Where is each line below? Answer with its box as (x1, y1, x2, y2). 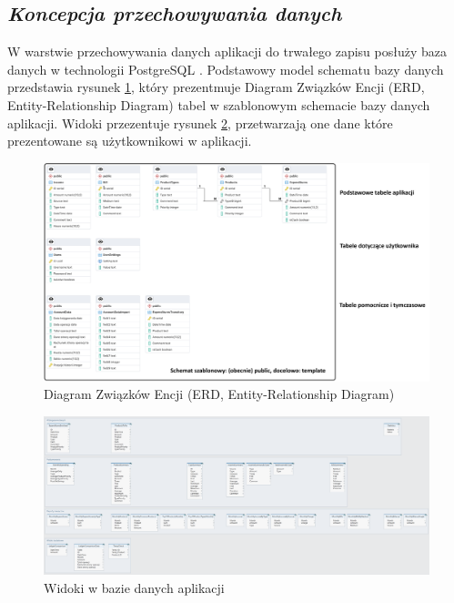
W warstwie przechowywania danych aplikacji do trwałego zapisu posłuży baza (7, 42, 448, 61)
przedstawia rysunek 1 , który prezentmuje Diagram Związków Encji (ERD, (7, 77, 425, 97)
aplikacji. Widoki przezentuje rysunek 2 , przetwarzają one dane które (7, 113, 393, 132)
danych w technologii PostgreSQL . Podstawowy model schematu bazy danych (7, 59, 444, 78)
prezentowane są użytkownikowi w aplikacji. (7, 131, 252, 150)
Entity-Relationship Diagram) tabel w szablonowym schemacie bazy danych (7, 95, 430, 114)
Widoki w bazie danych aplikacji (44, 577, 225, 597)
